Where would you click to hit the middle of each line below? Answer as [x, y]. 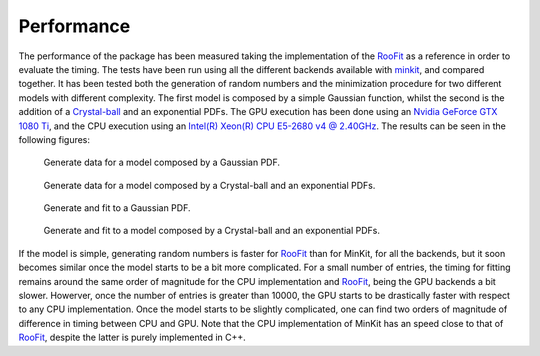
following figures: [54, 139]
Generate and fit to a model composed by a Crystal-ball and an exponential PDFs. [211, 231]
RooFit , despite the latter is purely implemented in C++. [132, 337]
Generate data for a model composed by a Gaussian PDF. [161, 162]
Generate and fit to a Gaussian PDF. [117, 208]
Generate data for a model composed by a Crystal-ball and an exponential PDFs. [209, 185]
